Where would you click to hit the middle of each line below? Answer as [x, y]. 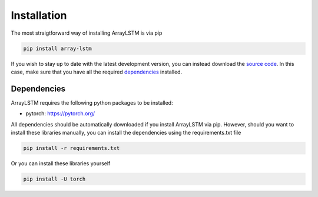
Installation [39, 15]
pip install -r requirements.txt [72, 148]
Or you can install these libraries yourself [61, 163]
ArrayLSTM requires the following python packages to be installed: [92, 102]
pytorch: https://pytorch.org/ [60, 113]
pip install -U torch [54, 179]
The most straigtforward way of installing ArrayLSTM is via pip [87, 33]
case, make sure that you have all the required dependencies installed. [97, 72]
